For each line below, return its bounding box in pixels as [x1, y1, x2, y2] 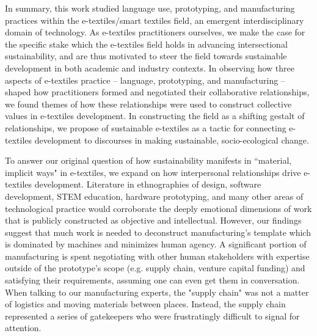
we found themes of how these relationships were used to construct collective [5, 97, 292, 110]
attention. [5, 321, 42, 334]
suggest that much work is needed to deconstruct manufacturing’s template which [5, 225, 311, 238]
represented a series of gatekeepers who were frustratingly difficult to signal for [5, 309, 300, 322]
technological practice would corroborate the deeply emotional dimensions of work [5, 202, 312, 214]
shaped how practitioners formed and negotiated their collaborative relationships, [5, 86, 310, 98]
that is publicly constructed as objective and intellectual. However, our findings [5, 214, 302, 227]
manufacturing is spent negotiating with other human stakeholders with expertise [5, 249, 310, 262]
